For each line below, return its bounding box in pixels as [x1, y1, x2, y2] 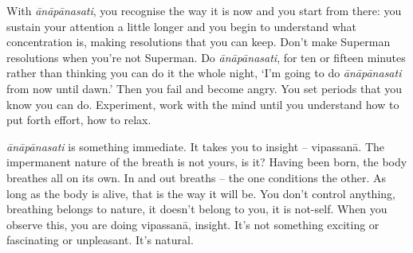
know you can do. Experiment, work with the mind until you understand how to [6, 95, 399, 112]
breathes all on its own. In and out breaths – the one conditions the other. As [6, 169, 387, 185]
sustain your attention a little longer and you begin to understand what [6, 18, 357, 34]
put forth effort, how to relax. [6, 111, 151, 128]
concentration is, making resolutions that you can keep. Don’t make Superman [6, 33, 391, 50]
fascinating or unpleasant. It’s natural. [6, 232, 194, 248]
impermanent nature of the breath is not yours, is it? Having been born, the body [6, 154, 407, 170]
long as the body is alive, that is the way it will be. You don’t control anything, [6, 185, 395, 201]
